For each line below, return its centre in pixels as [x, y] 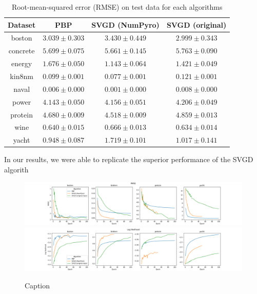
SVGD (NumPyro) [125, 24]
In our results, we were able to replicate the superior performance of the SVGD [129, 159]
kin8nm [22, 76]
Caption [37, 285]
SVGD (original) [196, 24]
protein [22, 114]
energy [22, 63]
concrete [22, 51]
